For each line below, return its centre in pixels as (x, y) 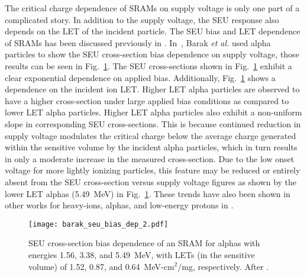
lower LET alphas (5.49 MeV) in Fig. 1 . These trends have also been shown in (148, 193)
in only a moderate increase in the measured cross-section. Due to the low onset (150, 158)
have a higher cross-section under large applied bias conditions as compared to (147, 100)
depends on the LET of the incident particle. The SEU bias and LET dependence (153, 31)
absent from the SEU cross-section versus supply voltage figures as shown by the (151, 181)
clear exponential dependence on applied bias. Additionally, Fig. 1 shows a (140, 77)
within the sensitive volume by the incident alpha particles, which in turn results (151, 147)
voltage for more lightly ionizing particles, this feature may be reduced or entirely (153, 170)
